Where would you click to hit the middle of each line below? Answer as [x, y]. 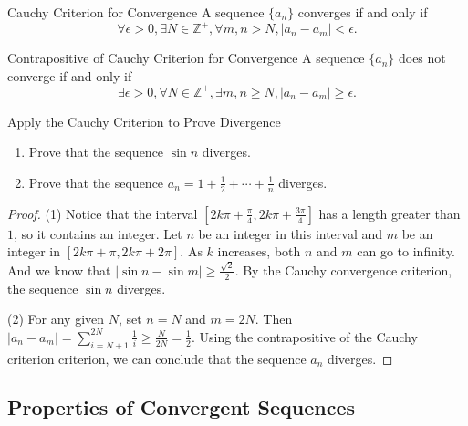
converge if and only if [70, 75]
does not [422, 58]
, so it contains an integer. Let [98, 233]
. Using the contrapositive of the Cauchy [304, 336]
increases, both [259, 251]
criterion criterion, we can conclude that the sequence [157, 358]
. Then [274, 319]
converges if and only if [363, 12]
